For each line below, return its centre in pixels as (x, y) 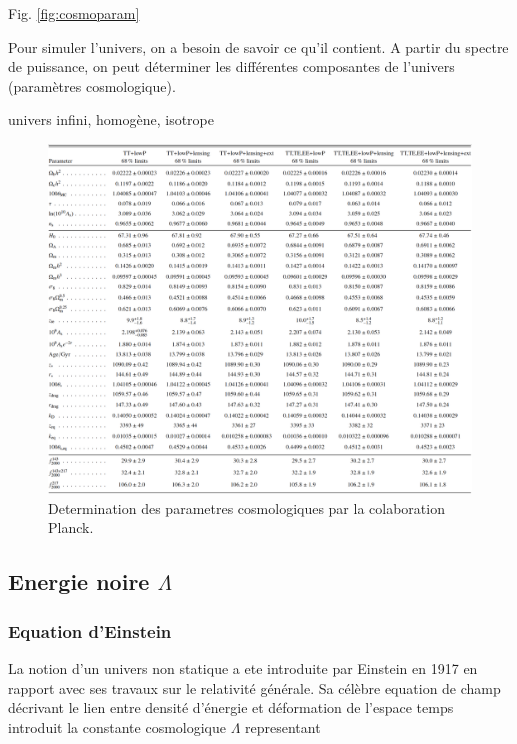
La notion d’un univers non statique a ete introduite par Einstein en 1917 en (243, 668)
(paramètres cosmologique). (92, 85)
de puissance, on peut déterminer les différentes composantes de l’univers (231, 66)
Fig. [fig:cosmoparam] (74, 13)
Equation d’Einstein (90, 630)
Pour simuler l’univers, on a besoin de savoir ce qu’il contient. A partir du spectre (258, 46)
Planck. (71, 527)
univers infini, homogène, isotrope (111, 119)
